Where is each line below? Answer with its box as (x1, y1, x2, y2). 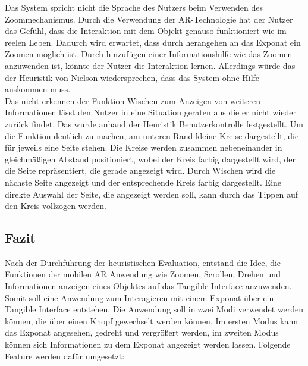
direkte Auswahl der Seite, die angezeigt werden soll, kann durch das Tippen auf (5, 187, 298, 200)
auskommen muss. (5, 83, 71, 95)
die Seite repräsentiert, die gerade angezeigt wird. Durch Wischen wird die (5, 164, 276, 177)
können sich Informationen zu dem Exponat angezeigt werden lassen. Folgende (5, 338, 291, 351)
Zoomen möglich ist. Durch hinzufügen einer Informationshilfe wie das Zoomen (5, 48, 293, 60)
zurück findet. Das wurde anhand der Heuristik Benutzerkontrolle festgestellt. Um (5, 117, 303, 130)
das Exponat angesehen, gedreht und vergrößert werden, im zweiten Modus (5, 326, 279, 339)
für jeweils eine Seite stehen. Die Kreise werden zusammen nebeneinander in (5, 141, 282, 154)
